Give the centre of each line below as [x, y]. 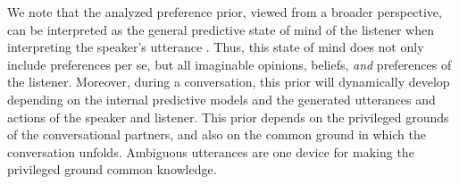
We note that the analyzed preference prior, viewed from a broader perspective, [225, 12]
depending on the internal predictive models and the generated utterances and [221, 99]
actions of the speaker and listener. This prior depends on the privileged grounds [228, 117]
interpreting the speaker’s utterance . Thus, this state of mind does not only [216, 47]
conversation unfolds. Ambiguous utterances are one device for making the [211, 151]
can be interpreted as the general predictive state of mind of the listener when [221, 29]
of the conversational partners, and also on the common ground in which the [217, 134]
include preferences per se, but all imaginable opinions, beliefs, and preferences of [229, 64]
